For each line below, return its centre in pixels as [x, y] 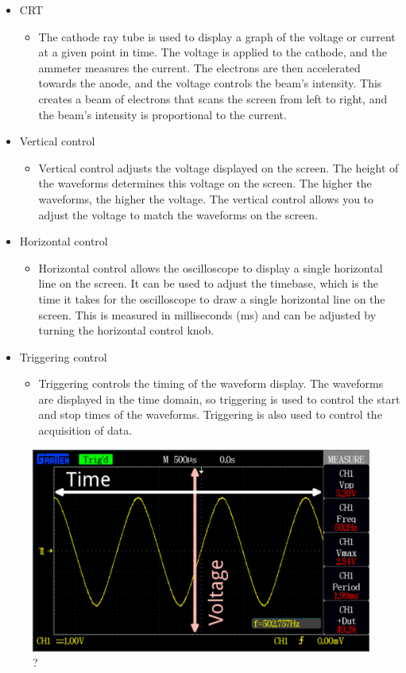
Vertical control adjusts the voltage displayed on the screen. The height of [218, 167]
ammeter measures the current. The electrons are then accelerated [199, 67]
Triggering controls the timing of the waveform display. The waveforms [211, 383]
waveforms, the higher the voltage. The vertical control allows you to [206, 198]
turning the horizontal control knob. [126, 330]
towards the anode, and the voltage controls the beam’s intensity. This [210, 83]
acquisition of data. [85, 430]
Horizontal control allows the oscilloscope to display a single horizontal [211, 267]
